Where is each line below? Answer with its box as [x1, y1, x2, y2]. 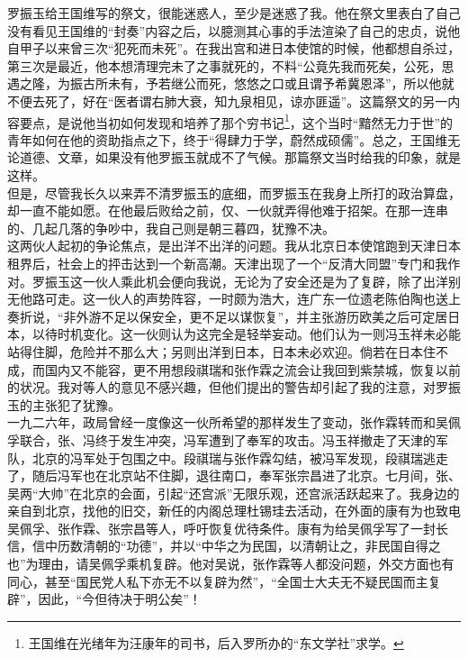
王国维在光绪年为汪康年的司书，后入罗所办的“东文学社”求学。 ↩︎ [28, 633, 404, 652]
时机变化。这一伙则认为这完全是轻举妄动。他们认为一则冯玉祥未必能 [57, 324, 461, 343]
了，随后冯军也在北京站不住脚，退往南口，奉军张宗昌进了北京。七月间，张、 [7, 466, 461, 485]
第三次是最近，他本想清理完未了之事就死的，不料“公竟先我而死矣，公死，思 [7, 56, 454, 75]
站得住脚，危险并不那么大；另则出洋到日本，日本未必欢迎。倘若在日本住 [7, 342, 436, 361]
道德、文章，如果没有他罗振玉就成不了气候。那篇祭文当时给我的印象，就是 [19, 148, 461, 167]
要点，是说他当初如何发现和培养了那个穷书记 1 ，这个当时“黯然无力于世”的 [19, 110, 454, 132]
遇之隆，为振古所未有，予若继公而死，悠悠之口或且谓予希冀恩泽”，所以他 [7, 74, 442, 93]
